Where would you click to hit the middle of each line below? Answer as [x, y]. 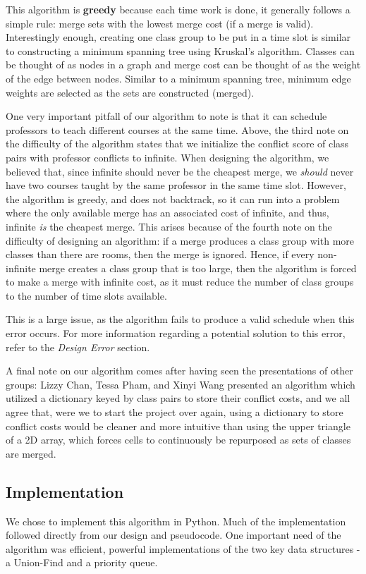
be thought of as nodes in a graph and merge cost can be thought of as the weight [183, 65]
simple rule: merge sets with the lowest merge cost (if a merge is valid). [160, 23]
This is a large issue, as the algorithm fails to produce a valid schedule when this [180, 319]
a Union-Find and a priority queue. [82, 562]
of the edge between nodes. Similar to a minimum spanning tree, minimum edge [178, 78]
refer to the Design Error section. [78, 347]
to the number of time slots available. [86, 295]
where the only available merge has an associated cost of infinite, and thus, [167, 213]
